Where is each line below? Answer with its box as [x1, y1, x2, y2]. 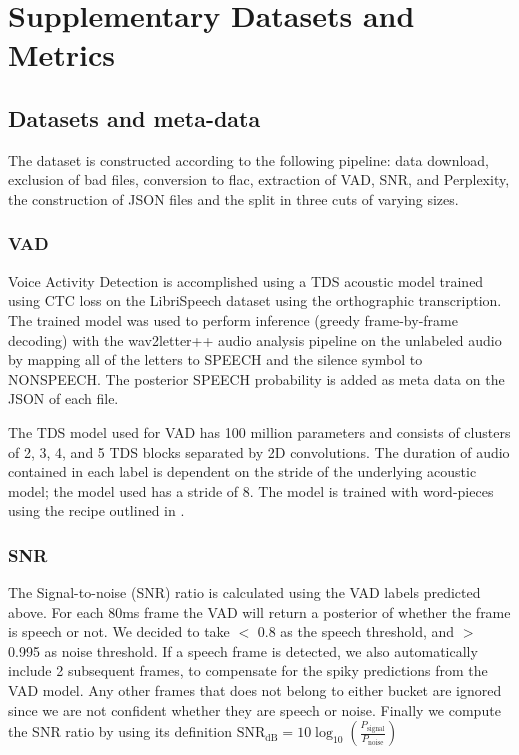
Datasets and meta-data [8, 102, 261, 133]
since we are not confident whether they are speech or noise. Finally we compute [8, 699, 501, 720]
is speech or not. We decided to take [8, 621, 230, 642]
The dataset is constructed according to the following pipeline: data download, [8, 149, 489, 170]
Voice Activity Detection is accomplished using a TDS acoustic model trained [8, 270, 484, 291]
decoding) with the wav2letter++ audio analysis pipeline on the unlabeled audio [8, 329, 502, 350]
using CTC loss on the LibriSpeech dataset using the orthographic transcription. [8, 290, 502, 311]
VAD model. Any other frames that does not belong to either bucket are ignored [8, 680, 502, 701]
